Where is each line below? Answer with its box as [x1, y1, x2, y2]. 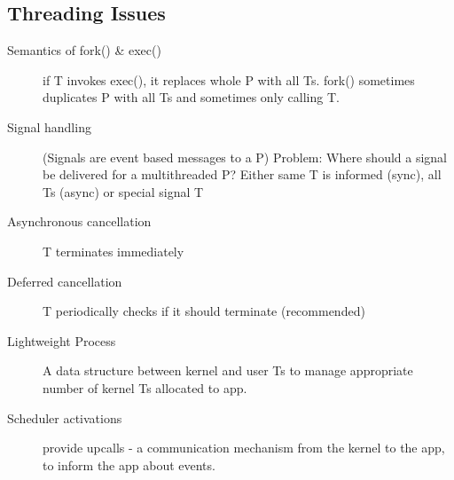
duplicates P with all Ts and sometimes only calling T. [43, 88, 340, 106]
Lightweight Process [7, 331, 116, 350]
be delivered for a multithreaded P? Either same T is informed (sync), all [43, 165, 442, 184]
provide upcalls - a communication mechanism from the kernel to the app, [43, 438, 445, 457]
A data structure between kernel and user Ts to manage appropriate [43, 361, 413, 380]
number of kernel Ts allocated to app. [43, 378, 247, 397]
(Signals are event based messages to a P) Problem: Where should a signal [43, 147, 448, 166]
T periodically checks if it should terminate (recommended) [43, 302, 365, 320]
